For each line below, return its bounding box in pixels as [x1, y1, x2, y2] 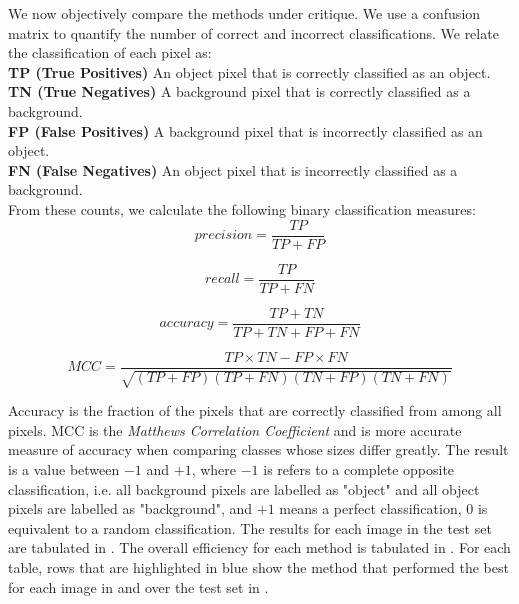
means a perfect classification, [279, 498, 462, 519]
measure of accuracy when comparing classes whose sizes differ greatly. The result [8, 439, 509, 460]
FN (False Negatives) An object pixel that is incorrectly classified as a [8, 159, 458, 180]
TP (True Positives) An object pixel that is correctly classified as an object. [8, 61, 491, 82]
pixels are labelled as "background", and [8, 498, 253, 519]
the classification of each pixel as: [8, 42, 212, 63]
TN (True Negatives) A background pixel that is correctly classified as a [8, 81, 471, 102]
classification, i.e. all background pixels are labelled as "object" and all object [8, 478, 480, 499]
